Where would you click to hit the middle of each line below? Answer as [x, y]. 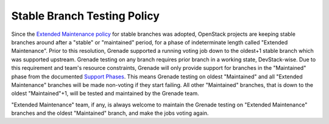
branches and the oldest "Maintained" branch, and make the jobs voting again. [110, 113]
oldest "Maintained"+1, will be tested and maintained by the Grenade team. [105, 94]
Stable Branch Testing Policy [85, 16]
